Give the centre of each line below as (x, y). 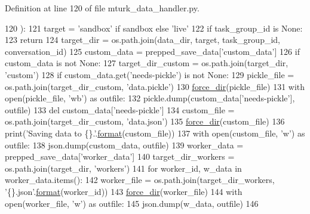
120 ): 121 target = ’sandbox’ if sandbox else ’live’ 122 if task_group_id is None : (154, 28)
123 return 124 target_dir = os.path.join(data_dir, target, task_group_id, (142, 40)
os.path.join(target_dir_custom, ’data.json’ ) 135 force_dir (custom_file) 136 (145, 121)
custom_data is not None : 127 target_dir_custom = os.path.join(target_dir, (147, 63)
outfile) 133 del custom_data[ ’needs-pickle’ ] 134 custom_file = (120, 109)
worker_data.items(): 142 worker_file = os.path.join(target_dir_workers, (140, 180)
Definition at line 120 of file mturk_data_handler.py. (102, 8)
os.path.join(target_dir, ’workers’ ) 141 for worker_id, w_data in (123, 168)
